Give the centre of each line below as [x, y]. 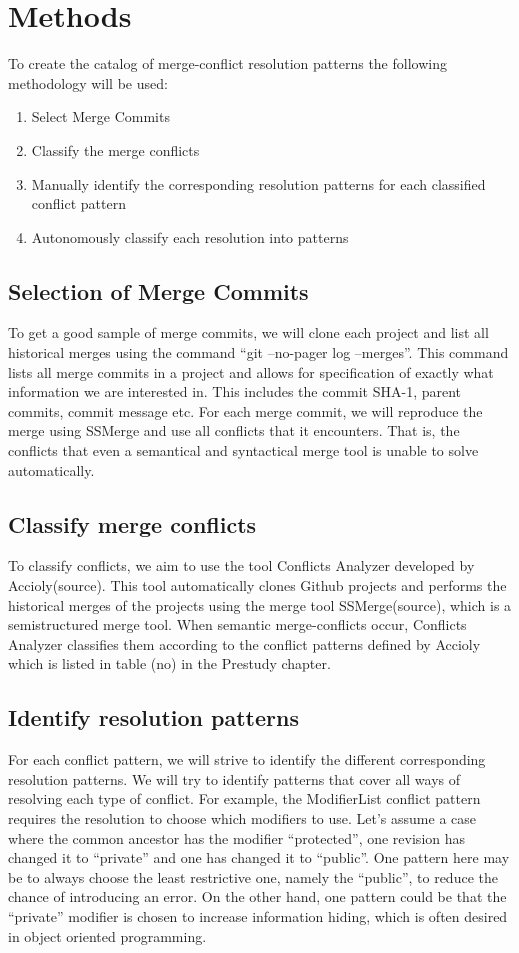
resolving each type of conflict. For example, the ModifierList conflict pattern [244, 798]
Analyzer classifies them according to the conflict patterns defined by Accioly [244, 643]
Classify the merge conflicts [115, 149]
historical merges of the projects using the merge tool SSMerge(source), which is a [260, 604]
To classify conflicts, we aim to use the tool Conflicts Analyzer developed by [241, 565]
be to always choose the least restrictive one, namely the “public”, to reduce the [253, 876]
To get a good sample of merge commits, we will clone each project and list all [248, 332]
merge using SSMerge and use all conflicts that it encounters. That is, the [234, 430]
